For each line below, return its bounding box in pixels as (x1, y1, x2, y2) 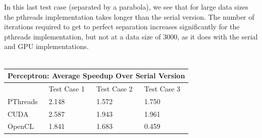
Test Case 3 (144, 83, 181, 94)
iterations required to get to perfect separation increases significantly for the (4, 21, 240, 32)
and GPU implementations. (4, 41, 89, 52)
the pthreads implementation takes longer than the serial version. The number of (4, 11, 254, 22)
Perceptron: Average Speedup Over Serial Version (8, 70, 185, 81)
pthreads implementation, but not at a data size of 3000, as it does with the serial (4, 31, 258, 41)
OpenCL (8, 121, 34, 131)
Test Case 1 (48, 83, 85, 94)
